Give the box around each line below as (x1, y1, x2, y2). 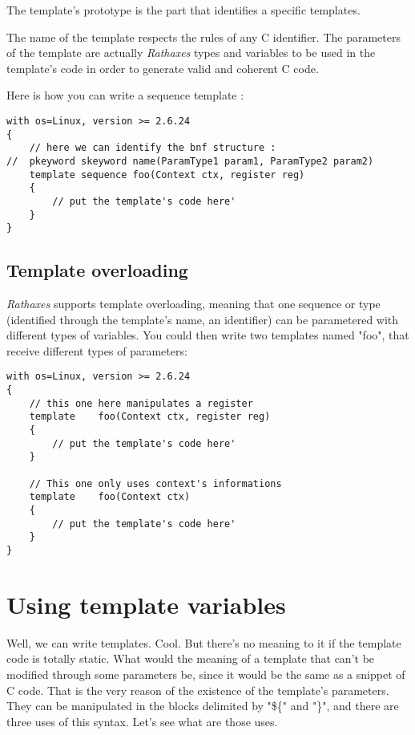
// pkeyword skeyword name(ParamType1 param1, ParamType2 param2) (6, 155, 374, 167)
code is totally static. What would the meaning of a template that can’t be (6, 650, 375, 667)
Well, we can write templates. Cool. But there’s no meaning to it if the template (6, 634, 401, 651)
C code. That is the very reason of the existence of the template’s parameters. (6, 681, 389, 698)
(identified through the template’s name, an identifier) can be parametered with (6, 311, 399, 327)
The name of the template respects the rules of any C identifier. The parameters (6, 28, 401, 45)
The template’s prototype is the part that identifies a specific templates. (6, 2, 361, 18)
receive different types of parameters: (6, 342, 187, 359)
